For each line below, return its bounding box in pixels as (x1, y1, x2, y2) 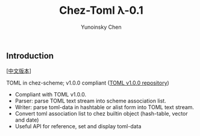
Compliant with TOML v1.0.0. (14, 91, 87, 98)
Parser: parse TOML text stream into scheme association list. (14, 97, 167, 105)
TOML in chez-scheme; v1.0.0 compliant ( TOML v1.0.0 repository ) (6, 79, 170, 87)
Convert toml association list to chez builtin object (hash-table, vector (14, 110, 188, 117)
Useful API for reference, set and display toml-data (14, 123, 142, 130)
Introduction (6, 50, 54, 61)
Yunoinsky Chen (81, 23, 122, 31)
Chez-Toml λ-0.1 (59, 4, 143, 17)
